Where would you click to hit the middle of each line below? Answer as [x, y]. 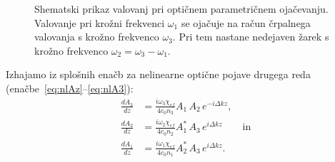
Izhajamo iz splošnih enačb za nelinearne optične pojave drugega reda [158, 74]
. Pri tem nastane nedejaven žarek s [251, 37]
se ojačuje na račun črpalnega [246, 22]
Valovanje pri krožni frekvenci [100, 22]
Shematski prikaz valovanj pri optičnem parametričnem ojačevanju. [181, 9]
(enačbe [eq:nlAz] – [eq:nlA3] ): [70, 88]
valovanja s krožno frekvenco [97, 37]
